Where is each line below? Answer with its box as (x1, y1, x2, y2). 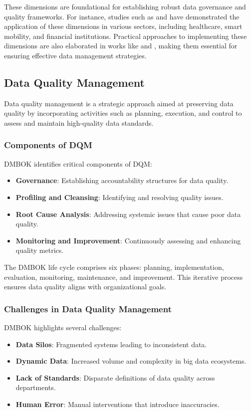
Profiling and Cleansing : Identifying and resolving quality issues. (15, 192, 224, 202)
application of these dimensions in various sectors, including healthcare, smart (4, 21, 243, 31)
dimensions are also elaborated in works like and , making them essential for (4, 40, 238, 51)
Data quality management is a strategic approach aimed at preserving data (4, 98, 234, 108)
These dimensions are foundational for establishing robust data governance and (4, 1, 246, 11)
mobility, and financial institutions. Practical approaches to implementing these (4, 30, 247, 41)
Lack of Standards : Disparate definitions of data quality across (15, 372, 215, 383)
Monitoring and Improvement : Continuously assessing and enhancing (15, 235, 241, 245)
